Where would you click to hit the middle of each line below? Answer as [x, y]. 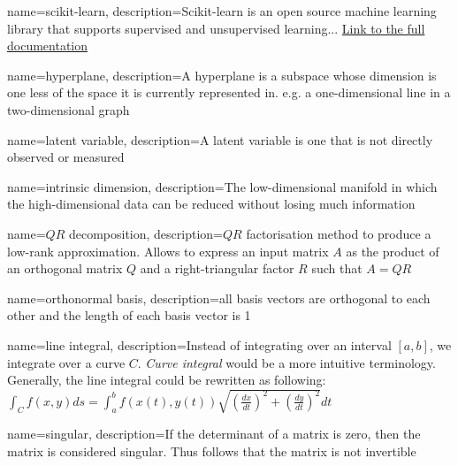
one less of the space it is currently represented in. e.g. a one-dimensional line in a [229, 92]
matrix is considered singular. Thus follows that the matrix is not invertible [212, 451]
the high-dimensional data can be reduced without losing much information [211, 204]
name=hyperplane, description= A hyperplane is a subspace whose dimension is [222, 75]
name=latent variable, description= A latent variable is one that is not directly [220, 139]
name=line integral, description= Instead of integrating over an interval [199, 344]
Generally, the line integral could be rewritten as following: [167, 380]
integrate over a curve [66, 362]
